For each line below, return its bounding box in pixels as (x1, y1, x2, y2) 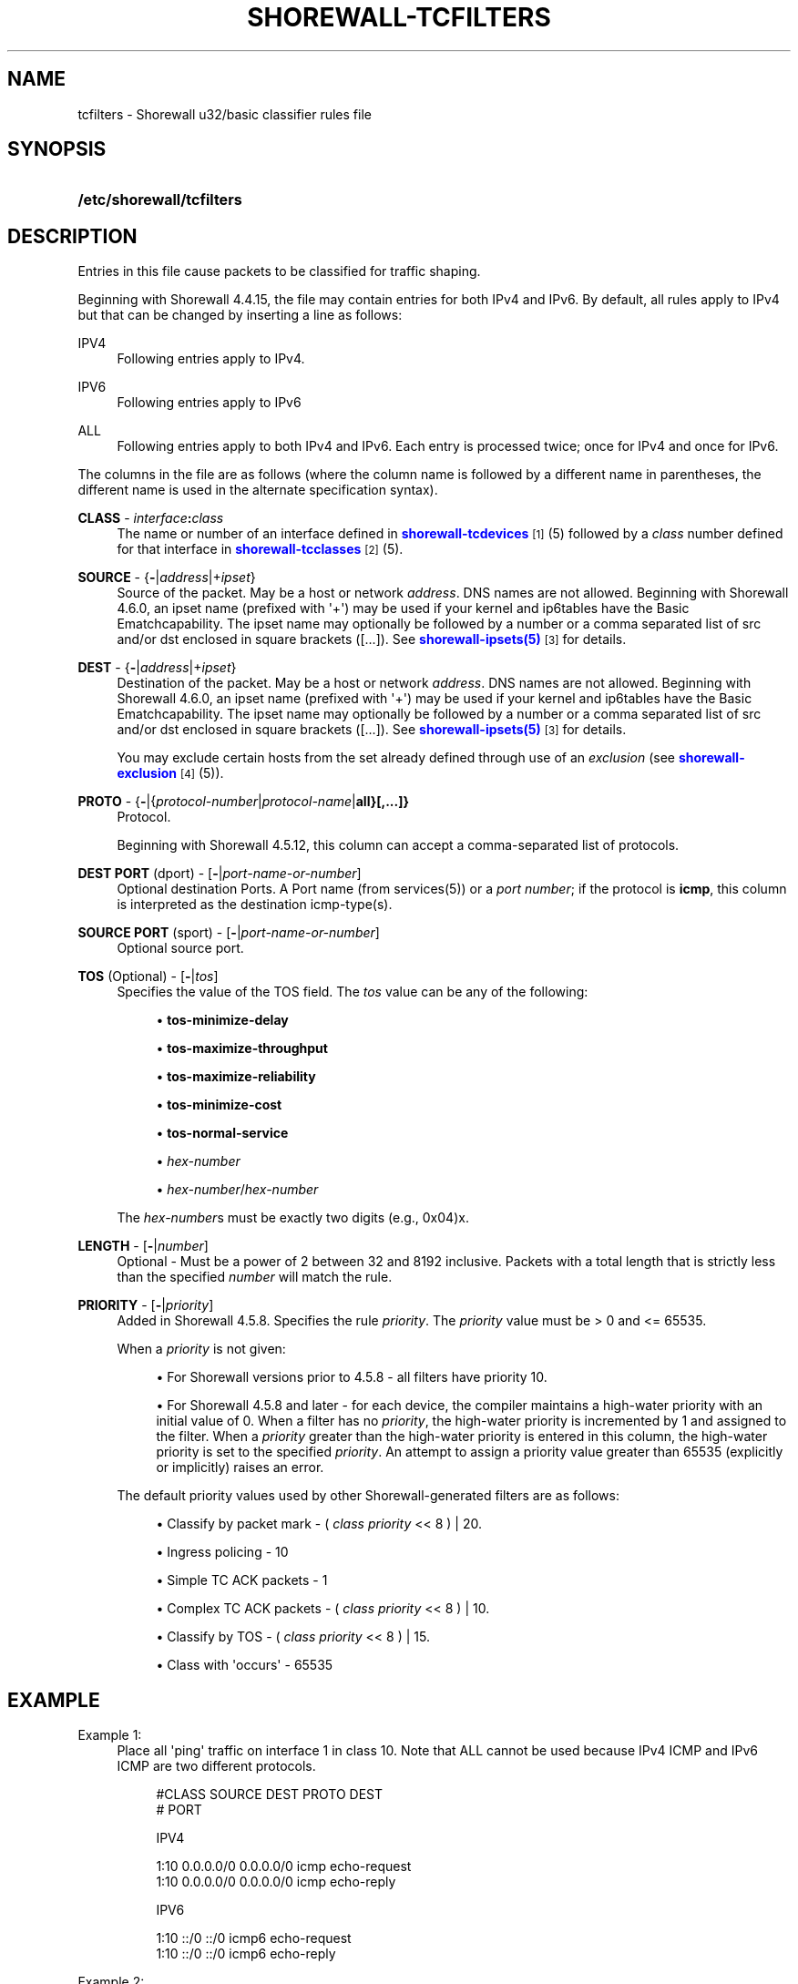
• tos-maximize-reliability (156, 1069, 316, 1085)
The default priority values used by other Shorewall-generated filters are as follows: (117, 1488, 619, 1504)
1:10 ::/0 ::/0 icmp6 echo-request (156, 1930, 352, 1947)
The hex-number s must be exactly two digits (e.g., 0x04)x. (117, 1210, 469, 1226)
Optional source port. (117, 940, 244, 956)
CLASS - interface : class (77, 510, 224, 527)
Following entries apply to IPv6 (117, 394, 302, 411)
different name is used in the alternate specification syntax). (77, 482, 438, 498)
